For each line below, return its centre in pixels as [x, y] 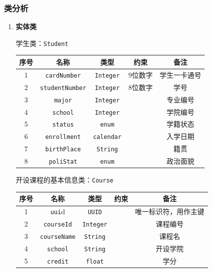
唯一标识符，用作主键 [170, 211]
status [63, 125]
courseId [58, 225]
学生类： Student [42, 43]
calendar [107, 137]
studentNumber [63, 88]
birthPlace [63, 150]
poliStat [63, 162]
